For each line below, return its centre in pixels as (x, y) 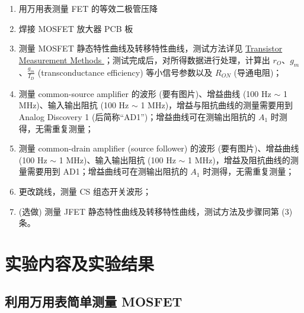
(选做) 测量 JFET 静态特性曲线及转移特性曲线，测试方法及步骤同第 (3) (156, 211)
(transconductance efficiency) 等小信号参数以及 (125, 72)
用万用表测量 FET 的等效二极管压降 (88, 8)
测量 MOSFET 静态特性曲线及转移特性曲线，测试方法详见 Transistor (151, 48)
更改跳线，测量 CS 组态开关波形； (85, 191)
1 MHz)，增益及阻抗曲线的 (239, 159)
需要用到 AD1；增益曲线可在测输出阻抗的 (107, 171)
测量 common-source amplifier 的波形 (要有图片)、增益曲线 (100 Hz (145, 93)
